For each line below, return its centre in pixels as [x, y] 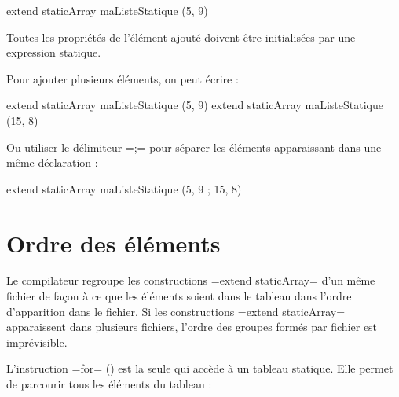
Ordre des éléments [113, 243]
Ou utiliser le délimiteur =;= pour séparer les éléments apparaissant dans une [194, 147]
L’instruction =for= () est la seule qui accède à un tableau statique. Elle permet [200, 368]
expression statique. [54, 52]
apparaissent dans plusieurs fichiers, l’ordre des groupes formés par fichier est [192, 327]
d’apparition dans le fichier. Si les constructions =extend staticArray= [176, 311]
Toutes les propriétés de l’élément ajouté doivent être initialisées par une [181, 37]
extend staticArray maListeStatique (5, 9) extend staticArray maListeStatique [195, 105]
